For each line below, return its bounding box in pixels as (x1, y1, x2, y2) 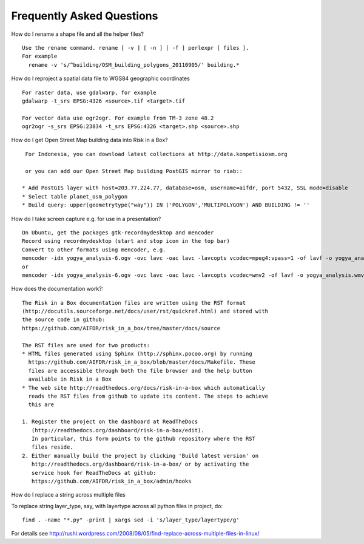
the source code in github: (22, 316, 106, 323)
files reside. (31, 444, 73, 450)
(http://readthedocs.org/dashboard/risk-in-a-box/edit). (31, 427, 204, 433)
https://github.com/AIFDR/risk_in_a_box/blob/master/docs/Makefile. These (28, 359, 256, 365)
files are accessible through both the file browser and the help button (28, 367, 252, 374)
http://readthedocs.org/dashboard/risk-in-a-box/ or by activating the (31, 461, 249, 467)
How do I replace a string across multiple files (11, 491, 126, 498)
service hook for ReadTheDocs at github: (31, 469, 157, 476)
